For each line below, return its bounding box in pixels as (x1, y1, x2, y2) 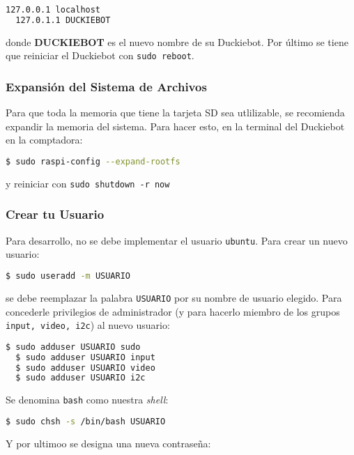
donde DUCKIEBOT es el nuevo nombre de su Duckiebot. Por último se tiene (6, 34, 348, 49)
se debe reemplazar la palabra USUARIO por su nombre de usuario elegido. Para (6, 290, 342, 304)
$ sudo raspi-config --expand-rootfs (6, 157, 180, 167)
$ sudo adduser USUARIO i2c (15, 373, 146, 383)
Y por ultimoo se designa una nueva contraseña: (6, 435, 211, 450)
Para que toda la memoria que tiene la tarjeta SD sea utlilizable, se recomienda (6, 105, 345, 120)
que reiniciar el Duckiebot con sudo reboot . (6, 48, 194, 63)
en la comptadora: (6, 132, 83, 147)
